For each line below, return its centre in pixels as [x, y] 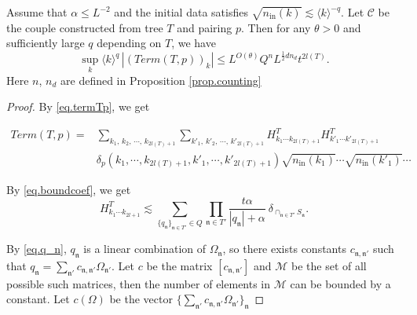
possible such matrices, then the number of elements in [139, 283]
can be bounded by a [340, 283]
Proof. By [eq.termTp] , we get [78, 106]
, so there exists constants [284, 249]
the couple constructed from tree [85, 27]
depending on [129, 43]
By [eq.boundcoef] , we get [69, 189]
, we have [194, 43]
